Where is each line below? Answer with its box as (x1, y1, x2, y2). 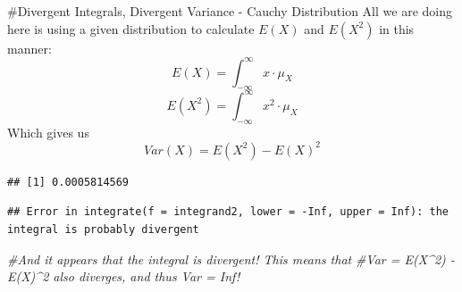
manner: (7, 38, 52, 57)
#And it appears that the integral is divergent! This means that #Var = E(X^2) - (7, 249, 455, 268)
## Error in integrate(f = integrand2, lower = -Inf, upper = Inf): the (7, 205, 449, 219)
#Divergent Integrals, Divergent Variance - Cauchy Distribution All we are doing (7, 2, 452, 20)
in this (379, 19, 415, 38)
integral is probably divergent (7, 223, 199, 237)
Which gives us (7, 122, 89, 141)
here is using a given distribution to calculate (7, 19, 255, 38)
